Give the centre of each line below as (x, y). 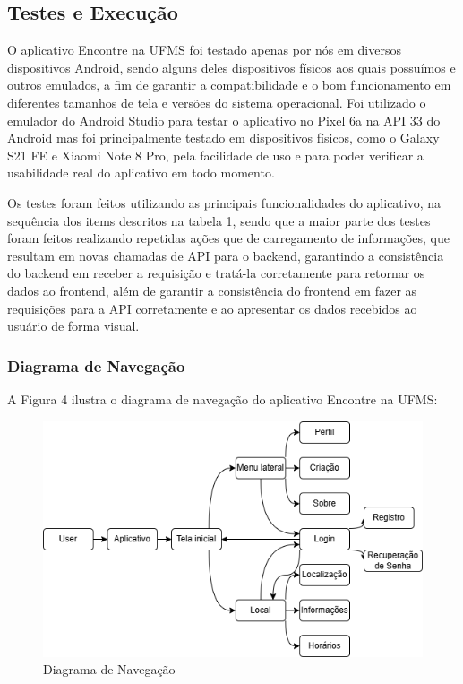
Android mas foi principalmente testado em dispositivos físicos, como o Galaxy (223, 138)
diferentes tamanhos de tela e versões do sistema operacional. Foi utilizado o (217, 102)
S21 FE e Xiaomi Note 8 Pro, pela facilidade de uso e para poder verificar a (215, 155)
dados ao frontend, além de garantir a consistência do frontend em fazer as (212, 290)
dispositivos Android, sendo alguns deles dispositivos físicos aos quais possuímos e (231, 67)
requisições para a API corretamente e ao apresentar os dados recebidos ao (212, 308)
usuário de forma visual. (73, 326)
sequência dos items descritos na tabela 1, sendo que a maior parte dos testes (219, 220)
